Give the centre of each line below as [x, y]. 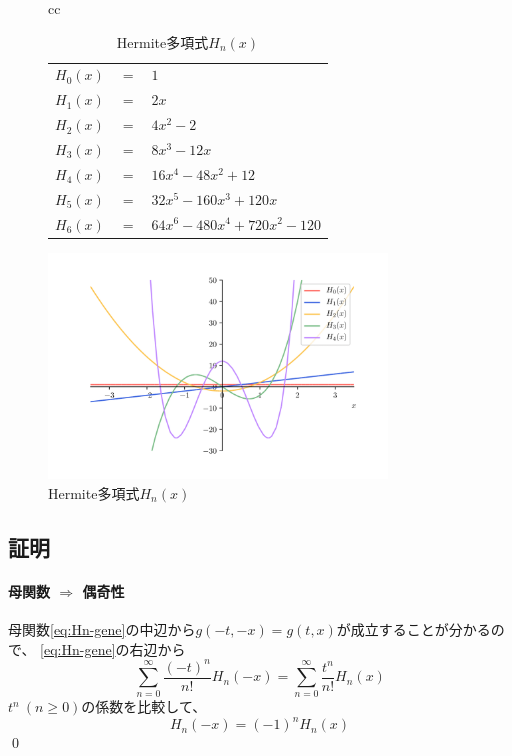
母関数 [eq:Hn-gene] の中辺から [102, 628]
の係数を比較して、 [144, 706]
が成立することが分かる [413, 628]
